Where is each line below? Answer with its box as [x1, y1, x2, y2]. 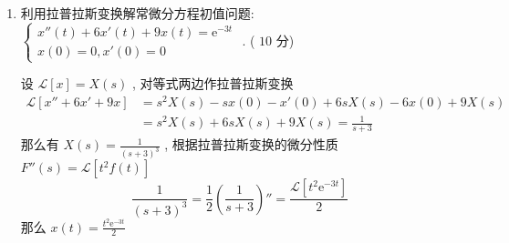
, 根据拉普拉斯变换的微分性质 [164, 135, 338, 154]
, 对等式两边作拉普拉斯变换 [131, 74, 294, 93]
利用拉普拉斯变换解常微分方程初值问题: [20, 4, 254, 22]
